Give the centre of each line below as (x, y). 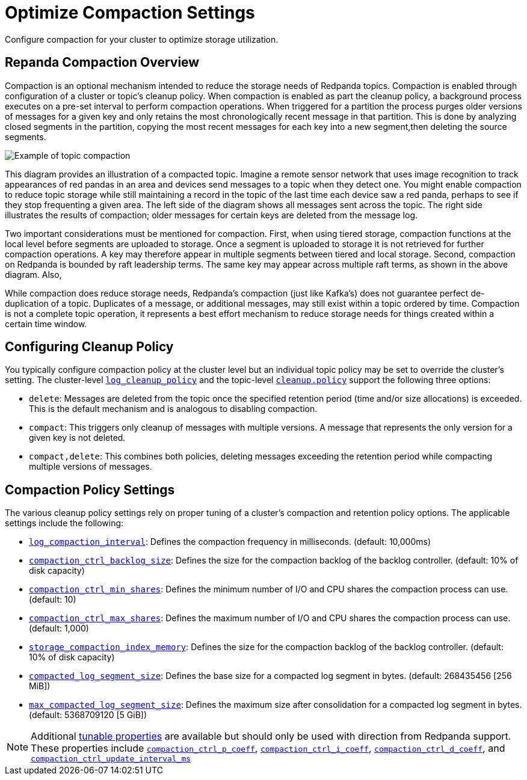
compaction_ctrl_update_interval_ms (111, 759)
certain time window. (46, 324)
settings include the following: (64, 523)
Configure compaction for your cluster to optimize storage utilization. (142, 39)
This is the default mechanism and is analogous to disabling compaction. (173, 409)
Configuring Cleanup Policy (89, 347)
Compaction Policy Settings (90, 490)
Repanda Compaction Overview (102, 63)
